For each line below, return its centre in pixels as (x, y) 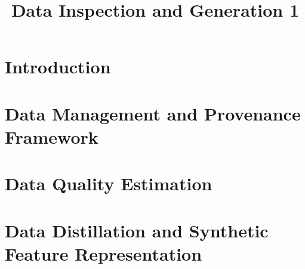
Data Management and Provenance (153, 113)
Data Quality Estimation (109, 183)
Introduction (58, 67)
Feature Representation (104, 253)
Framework (52, 136)
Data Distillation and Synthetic (137, 230)
